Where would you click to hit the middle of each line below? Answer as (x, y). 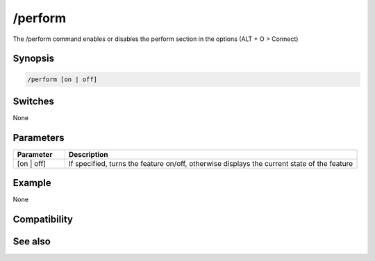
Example (32, 183)
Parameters (39, 138)
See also (32, 242)
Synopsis (34, 59)
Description (88, 154)
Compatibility (43, 220)
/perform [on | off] (62, 79)
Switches (34, 101)
